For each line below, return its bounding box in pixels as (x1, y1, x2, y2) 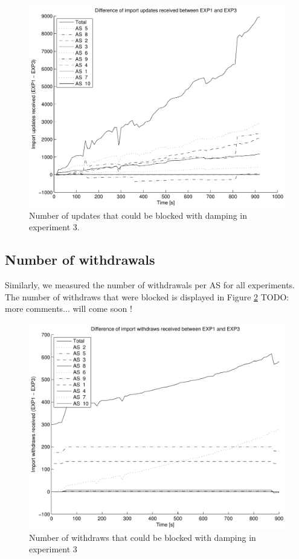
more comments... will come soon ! (5, 302, 132, 315)
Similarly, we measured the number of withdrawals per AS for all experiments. (5, 279, 295, 291)
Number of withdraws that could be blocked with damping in (29, 531, 256, 543)
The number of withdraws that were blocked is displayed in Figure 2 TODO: (5, 290, 289, 303)
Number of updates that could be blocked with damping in (29, 208, 248, 221)
